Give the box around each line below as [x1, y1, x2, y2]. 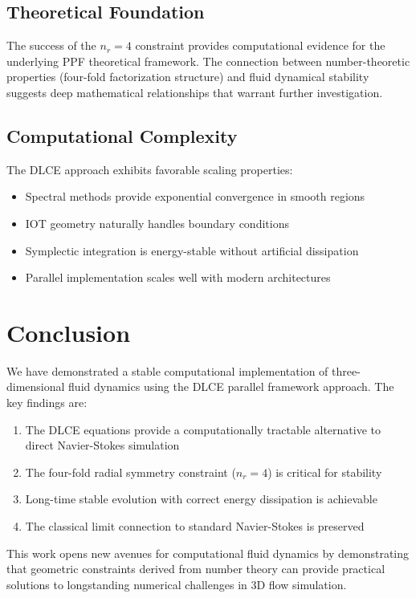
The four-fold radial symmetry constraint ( [25, 463, 236, 480]
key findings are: [6, 394, 88, 411]
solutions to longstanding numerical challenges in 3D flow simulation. [6, 576, 347, 592]
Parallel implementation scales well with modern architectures [25, 269, 331, 286]
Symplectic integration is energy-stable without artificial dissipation [25, 242, 359, 258]
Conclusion [6, 315, 131, 348]
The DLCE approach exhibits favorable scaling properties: [6, 161, 293, 177]
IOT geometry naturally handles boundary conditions [25, 214, 289, 231]
